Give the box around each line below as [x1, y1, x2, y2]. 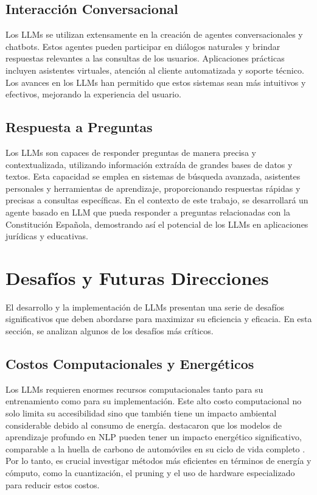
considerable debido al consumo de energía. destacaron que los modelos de [5, 418, 282, 431]
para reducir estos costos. [5, 478, 100, 491]
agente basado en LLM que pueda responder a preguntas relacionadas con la [5, 205, 290, 218]
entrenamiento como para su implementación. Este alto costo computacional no [5, 395, 302, 407]
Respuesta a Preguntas [5, 118, 153, 136]
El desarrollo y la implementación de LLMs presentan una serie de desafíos [5, 300, 285, 313]
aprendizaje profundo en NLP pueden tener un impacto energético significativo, [5, 430, 302, 443]
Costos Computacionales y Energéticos [5, 354, 254, 373]
